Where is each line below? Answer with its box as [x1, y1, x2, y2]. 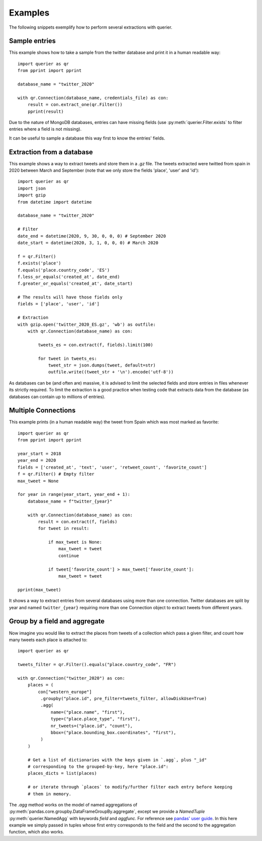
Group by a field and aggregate [9, 617, 105, 626]
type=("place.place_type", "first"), [50, 716, 141, 722]
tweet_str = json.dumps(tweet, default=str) [48, 362, 156, 368]
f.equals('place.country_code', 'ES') [17, 267, 110, 273]
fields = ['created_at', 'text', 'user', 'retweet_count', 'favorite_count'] [17, 464, 207, 470]
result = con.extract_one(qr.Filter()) [27, 102, 123, 107]
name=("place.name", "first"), [50, 709, 126, 715]
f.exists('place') [17, 261, 62, 266]
